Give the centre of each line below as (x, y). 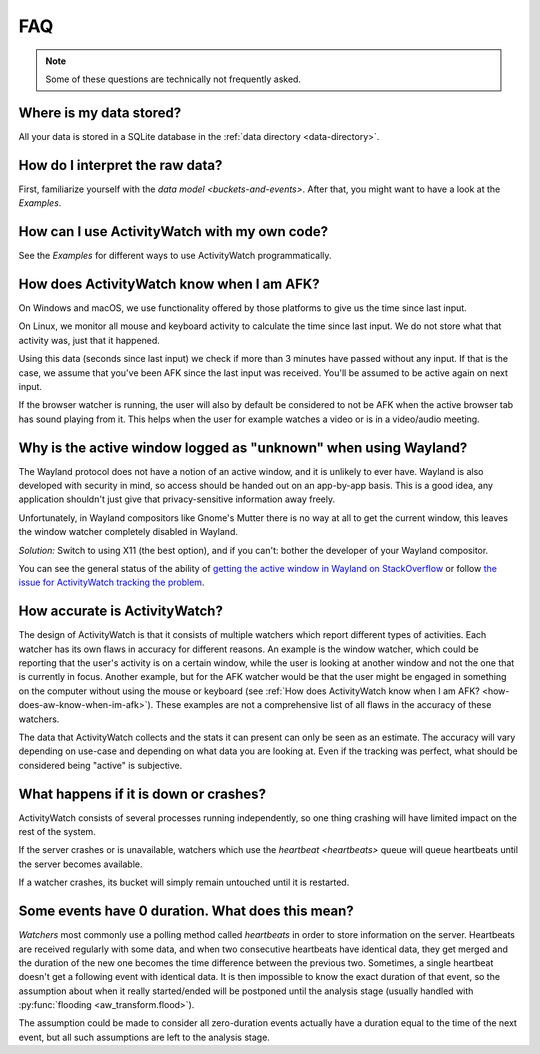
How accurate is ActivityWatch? (121, 611)
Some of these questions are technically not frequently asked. (173, 79)
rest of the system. (57, 832)
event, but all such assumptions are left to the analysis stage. (144, 1037)
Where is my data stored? (100, 112)
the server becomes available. (80, 864)
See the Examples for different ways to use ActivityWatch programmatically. (175, 256)
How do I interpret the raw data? (120, 165)
